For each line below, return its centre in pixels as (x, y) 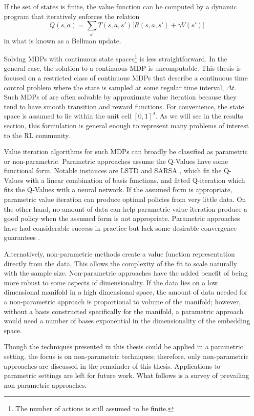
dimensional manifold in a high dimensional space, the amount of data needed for (126, 292)
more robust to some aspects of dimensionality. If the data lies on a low (111, 282)
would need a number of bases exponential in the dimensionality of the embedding (127, 321)
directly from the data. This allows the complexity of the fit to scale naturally (121, 263)
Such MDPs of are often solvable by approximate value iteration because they (120, 97)
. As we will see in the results (199, 116)
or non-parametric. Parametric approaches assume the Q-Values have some (116, 161)
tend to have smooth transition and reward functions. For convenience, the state (124, 106)
